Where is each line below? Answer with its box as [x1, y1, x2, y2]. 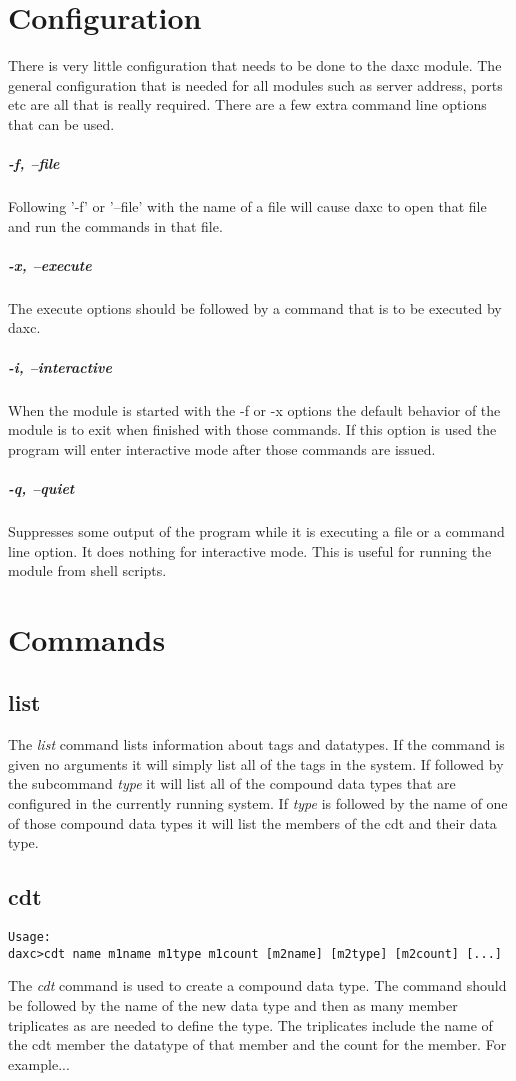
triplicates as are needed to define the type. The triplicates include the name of [8, 1014, 493, 1035]
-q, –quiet [8, 477, 75, 498]
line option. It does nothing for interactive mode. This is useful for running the [8, 540, 492, 561]
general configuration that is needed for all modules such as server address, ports [8, 74, 503, 95]
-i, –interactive [8, 356, 112, 377]
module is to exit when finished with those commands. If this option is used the [8, 419, 497, 440]
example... [8, 1053, 70, 1074]
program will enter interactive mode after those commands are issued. [8, 438, 436, 459]
